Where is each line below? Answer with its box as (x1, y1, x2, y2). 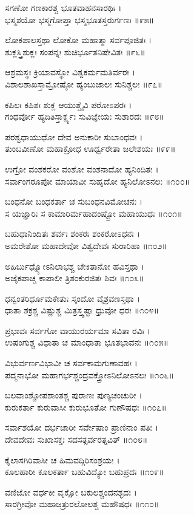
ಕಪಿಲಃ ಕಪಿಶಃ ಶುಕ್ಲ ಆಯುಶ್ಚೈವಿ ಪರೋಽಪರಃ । (5, 98, 132, 111)
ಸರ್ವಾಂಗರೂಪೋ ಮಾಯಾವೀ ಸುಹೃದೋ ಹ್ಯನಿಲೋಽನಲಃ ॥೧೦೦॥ (5, 174, 190, 187)
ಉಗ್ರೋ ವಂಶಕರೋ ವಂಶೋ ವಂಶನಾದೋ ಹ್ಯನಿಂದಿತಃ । (5, 162, 159, 175)
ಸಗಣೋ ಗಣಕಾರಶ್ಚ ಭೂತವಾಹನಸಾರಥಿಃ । (5, 1, 122, 13)
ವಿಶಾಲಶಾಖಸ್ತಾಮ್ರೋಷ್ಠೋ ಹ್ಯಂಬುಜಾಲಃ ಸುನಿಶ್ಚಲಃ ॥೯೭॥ (5, 77, 162, 90)
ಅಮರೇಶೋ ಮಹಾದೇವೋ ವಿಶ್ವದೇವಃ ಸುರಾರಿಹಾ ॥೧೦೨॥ (5, 239, 167, 251)
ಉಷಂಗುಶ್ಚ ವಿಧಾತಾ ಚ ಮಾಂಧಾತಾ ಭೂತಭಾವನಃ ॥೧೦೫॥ (5, 336, 169, 349)
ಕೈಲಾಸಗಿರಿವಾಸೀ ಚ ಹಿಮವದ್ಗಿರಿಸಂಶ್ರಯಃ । (5, 453, 120, 466)
